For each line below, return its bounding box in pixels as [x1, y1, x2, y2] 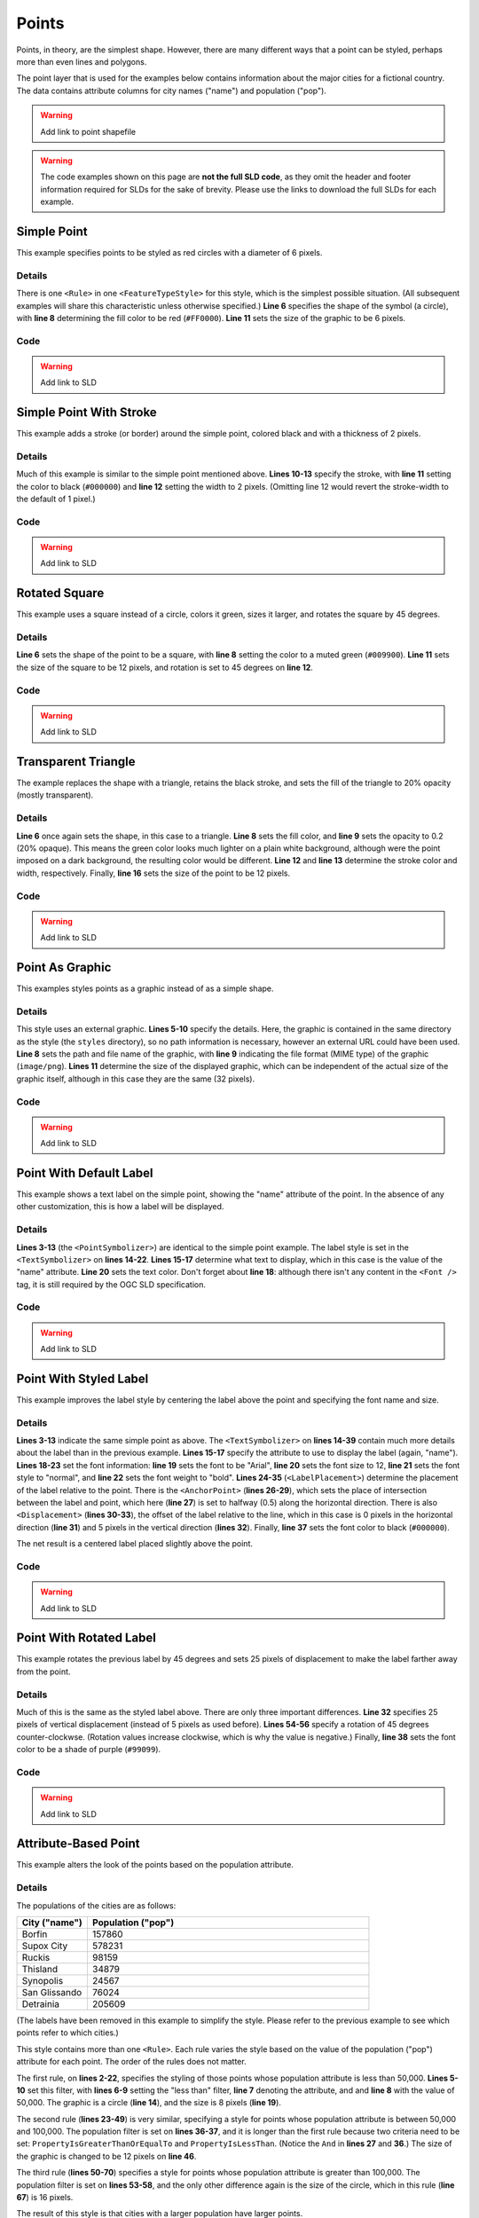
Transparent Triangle [16, 754, 136, 769]
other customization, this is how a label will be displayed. [16, 1201, 224, 1212]
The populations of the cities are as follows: [16, 1899, 177, 1911]
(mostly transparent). [16, 790, 94, 800]
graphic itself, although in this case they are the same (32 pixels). [16, 1074, 255, 1084]
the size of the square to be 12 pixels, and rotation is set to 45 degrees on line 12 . [16, 662, 314, 672]
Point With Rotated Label [16, 1631, 157, 1646]
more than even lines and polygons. [16, 56, 147, 67]
